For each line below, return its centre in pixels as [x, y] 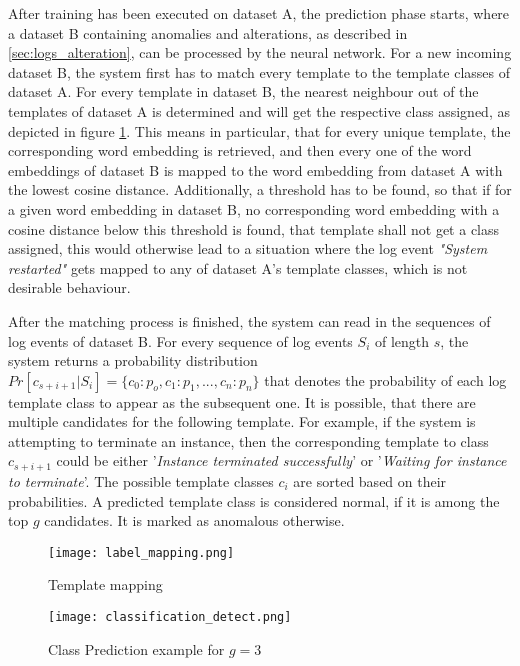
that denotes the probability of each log [385, 379]
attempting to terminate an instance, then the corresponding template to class [248, 440]
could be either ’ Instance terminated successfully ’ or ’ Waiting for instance [281, 460]
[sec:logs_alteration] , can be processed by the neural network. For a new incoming [260, 52]
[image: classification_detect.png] [170, 616]
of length [402, 340]
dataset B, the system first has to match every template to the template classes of [259, 71]
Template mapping [105, 584]
